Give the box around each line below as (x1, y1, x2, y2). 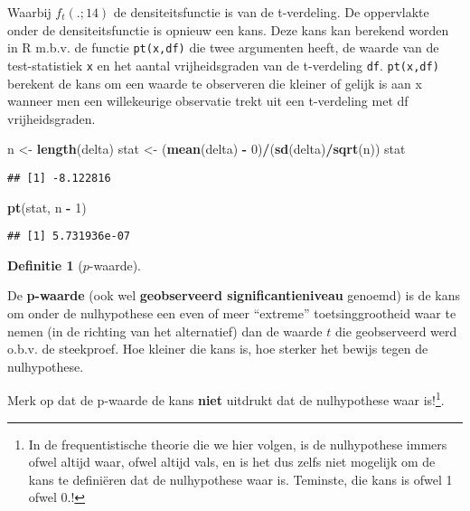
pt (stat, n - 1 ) (7, 197, 87, 216)
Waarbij (7, 3, 52, 21)
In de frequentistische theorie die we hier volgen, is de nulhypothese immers (28, 434, 447, 453)
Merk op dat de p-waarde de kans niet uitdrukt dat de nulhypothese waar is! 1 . (7, 388, 445, 409)
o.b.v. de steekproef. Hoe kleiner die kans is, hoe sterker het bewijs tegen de (7, 339, 428, 358)
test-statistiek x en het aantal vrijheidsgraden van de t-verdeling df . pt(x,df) (7, 55, 439, 74)
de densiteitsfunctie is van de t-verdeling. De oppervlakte (113, 3, 429, 21)
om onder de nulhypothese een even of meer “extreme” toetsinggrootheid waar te (7, 303, 456, 322)
